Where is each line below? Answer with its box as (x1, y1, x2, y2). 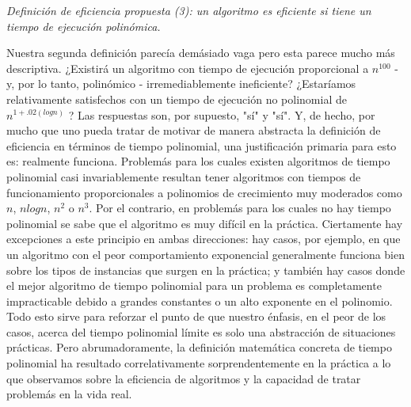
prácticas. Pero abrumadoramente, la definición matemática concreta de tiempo (6, 339, 392, 356)
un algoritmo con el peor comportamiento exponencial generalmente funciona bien (6, 245, 405, 262)
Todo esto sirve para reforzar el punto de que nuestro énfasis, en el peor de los (6, 308, 386, 325)
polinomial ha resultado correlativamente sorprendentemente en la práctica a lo (6, 355, 391, 371)
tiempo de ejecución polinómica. (6, 17, 161, 34)
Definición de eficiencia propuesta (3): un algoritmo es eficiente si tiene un (6, 2, 371, 18)
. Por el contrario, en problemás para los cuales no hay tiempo (89, 200, 391, 216)
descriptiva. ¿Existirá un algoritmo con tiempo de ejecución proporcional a (6, 59, 369, 76)
